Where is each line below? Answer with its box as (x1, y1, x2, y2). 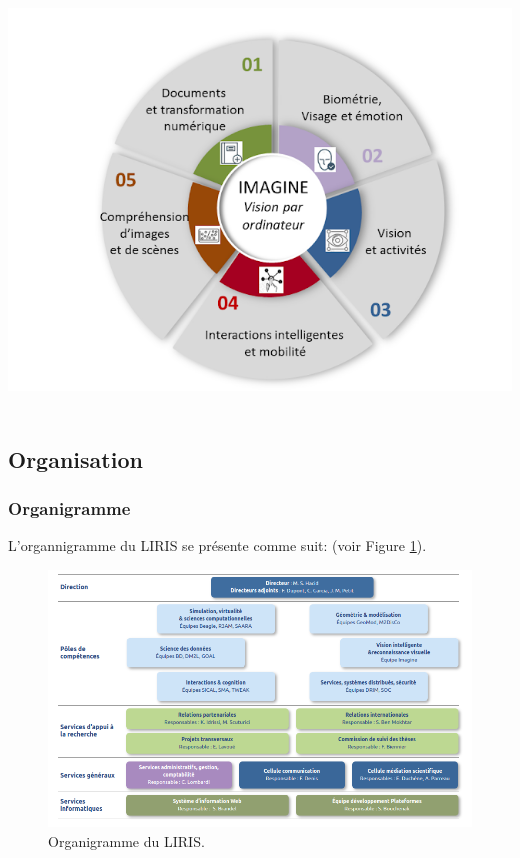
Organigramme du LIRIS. (48, 830, 205, 851)
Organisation (8, 443, 143, 474)
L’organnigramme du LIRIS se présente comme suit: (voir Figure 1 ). (8, 535, 427, 556)
